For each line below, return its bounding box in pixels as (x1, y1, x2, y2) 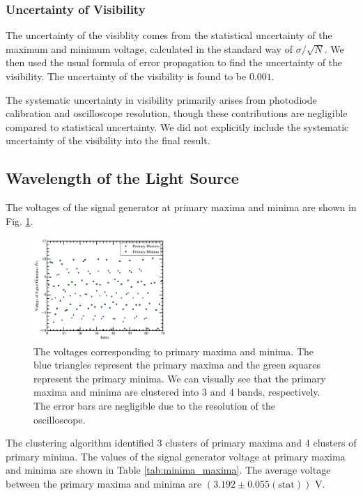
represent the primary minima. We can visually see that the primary (33, 371, 326, 385)
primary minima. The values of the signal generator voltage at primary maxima (6, 449, 346, 463)
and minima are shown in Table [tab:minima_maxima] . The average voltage (6, 463, 331, 477)
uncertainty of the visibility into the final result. (6, 133, 210, 148)
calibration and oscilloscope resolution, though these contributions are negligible (6, 106, 348, 121)
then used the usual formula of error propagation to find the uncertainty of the (6, 55, 343, 70)
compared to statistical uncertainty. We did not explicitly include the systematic (6, 119, 349, 134)
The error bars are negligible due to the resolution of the (33, 398, 275, 412)
